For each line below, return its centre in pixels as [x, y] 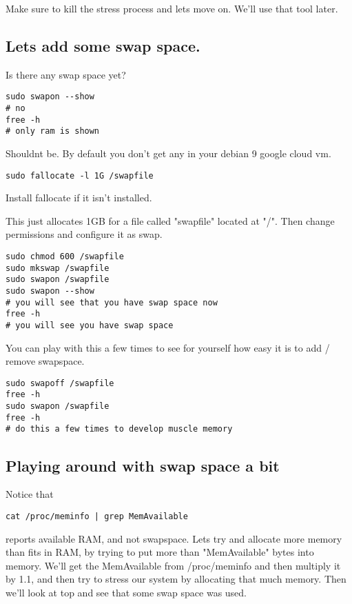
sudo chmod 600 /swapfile [65, 257]
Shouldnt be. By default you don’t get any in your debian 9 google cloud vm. [168, 153]
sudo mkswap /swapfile [58, 268]
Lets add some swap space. [103, 45]
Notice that [30, 494]
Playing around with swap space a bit [143, 465]
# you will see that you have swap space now [112, 302]
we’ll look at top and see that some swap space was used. [126, 592]
